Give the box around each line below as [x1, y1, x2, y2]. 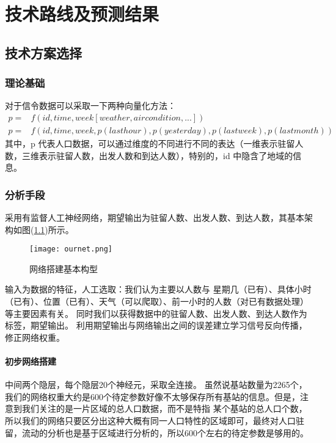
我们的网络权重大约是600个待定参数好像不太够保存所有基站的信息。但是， [5, 390, 300, 403]
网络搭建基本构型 [29, 262, 98, 275]
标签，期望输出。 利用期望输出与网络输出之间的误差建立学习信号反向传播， [5, 319, 307, 332]
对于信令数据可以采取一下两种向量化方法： [5, 99, 176, 112]
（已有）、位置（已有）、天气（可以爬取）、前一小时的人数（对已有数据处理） [5, 295, 309, 308]
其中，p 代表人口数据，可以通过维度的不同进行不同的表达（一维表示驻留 [5, 137, 295, 150]
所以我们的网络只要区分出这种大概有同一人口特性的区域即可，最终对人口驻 [5, 414, 304, 427]
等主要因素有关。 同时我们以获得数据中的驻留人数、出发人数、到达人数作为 [5, 307, 307, 319]
